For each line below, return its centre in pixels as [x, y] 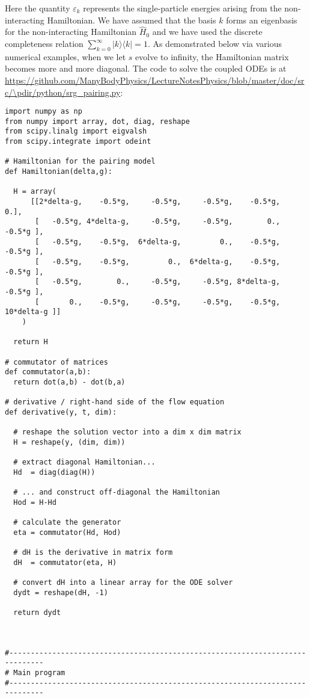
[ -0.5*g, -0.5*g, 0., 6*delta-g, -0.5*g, [158, 262]
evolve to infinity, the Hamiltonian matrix [212, 56]
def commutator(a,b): [48, 372]
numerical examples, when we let [65, 56]
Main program [39, 672]
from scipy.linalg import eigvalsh [76, 131]
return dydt [37, 612]
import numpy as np [44, 112]
